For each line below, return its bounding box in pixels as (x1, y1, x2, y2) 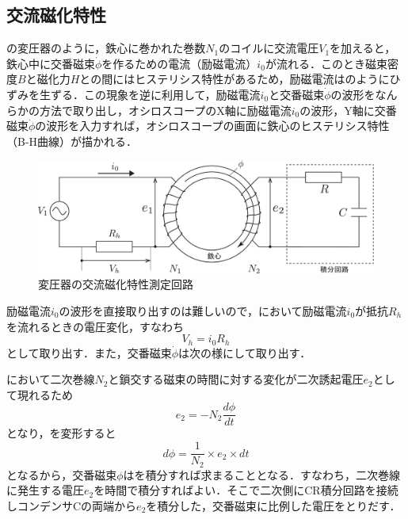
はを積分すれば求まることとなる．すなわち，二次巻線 (123, 466, 401, 483)
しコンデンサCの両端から (6, 497, 137, 513)
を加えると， (330, 40, 396, 56)
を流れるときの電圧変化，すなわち (6, 318, 184, 334)
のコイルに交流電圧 (219, 40, 319, 56)
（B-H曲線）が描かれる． (6, 132, 138, 149)
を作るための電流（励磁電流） (101, 55, 257, 71)
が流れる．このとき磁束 (265, 55, 387, 71)
